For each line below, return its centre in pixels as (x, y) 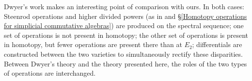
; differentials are (217, 44)
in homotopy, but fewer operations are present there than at (93, 44)
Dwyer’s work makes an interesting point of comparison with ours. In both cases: (124, 6)
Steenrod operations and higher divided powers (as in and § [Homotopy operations (126, 16)
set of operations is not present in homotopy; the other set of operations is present (126, 35)
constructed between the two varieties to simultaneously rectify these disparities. (123, 54)
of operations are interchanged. (50, 73)
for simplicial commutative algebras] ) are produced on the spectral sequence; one (124, 25)
